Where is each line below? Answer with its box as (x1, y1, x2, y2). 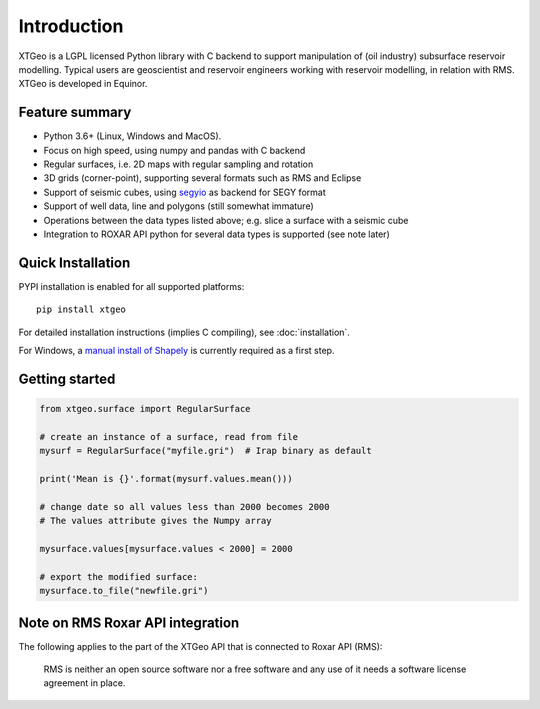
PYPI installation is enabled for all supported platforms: (18, 280, 245, 292)
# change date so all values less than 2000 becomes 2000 (39, 501, 330, 512)
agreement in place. (43, 677, 126, 689)
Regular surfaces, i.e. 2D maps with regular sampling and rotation (43, 158, 314, 170)
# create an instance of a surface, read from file (39, 431, 299, 442)
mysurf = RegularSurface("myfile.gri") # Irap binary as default (39, 445, 372, 457)
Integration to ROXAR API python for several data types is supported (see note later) (43, 228, 390, 240)
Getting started (18, 370, 116, 387)
